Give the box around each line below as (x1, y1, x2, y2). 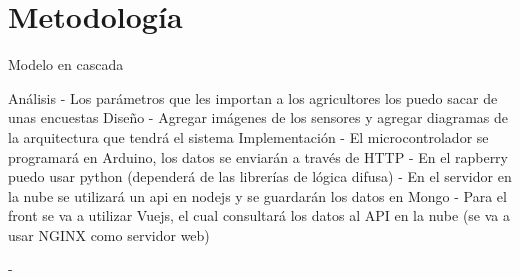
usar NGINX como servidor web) (8, 224, 210, 245)
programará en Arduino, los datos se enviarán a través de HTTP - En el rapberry (8, 146, 508, 167)
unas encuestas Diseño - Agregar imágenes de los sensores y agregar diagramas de (8, 107, 509, 128)
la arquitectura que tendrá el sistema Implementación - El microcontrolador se (8, 126, 489, 147)
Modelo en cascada (8, 54, 124, 75)
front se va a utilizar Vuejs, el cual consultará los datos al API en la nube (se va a (8, 205, 511, 226)
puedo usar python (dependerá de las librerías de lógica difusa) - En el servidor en (8, 166, 512, 187)
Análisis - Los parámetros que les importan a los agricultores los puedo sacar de (8, 87, 498, 108)
